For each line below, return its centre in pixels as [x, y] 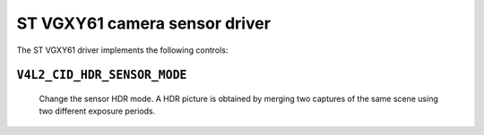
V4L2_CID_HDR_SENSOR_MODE [102, 75]
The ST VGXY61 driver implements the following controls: [122, 50]
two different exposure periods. [97, 111]
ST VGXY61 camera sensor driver [143, 23]
